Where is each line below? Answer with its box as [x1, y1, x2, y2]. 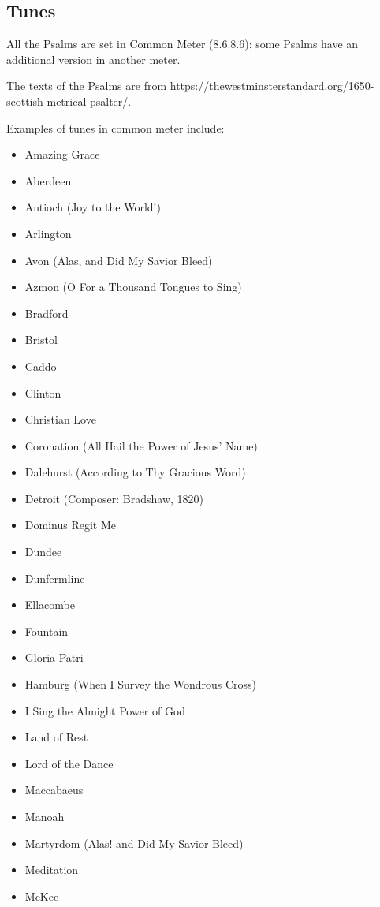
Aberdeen [24, 172, 72, 188]
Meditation [24, 861, 79, 878]
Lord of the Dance [24, 755, 114, 771]
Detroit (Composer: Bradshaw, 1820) [24, 490, 204, 506]
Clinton [24, 384, 61, 401]
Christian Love [24, 411, 96, 427]
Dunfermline [24, 569, 85, 586]
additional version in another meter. [6, 50, 181, 67]
